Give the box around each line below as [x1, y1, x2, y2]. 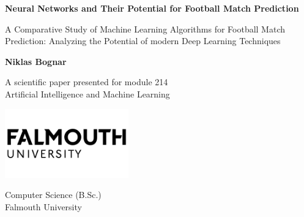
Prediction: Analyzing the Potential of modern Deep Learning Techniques [5, 34, 281, 47]
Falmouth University [5, 200, 82, 213]
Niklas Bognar [5, 55, 67, 67]
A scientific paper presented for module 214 [5, 75, 168, 88]
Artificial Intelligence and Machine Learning [5, 87, 170, 100]
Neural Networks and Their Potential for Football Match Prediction [5, 2, 299, 14]
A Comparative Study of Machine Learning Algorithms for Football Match [5, 22, 286, 35]
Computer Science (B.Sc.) [5, 188, 102, 201]
